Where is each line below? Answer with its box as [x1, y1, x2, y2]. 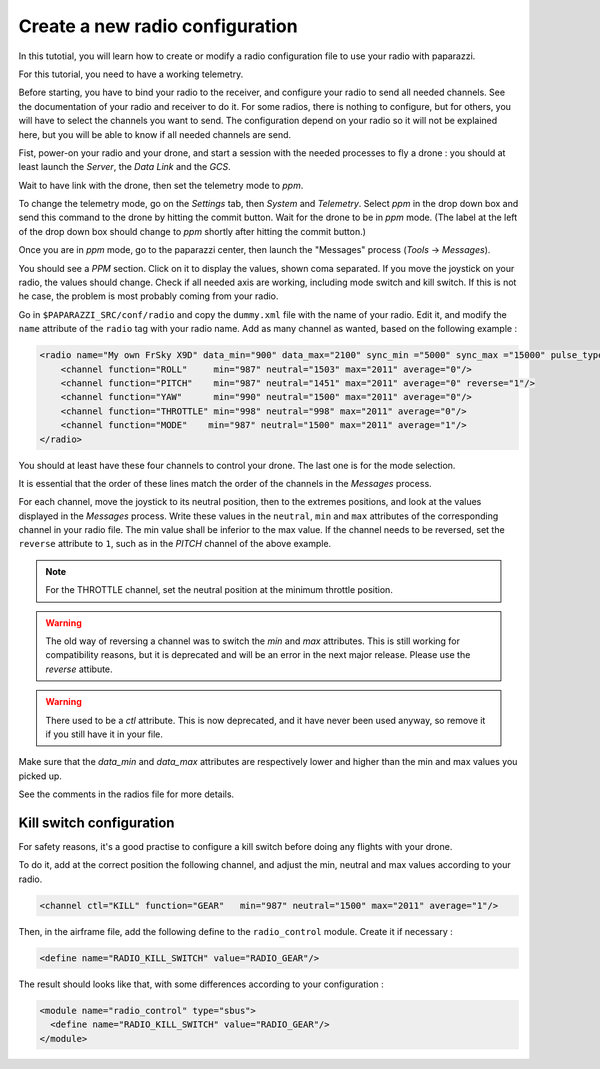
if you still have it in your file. [45, 728, 164, 740]
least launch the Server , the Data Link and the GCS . [18, 161, 232, 173]
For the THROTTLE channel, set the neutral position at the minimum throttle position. [45, 584, 394, 596]
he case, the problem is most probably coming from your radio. [18, 290, 279, 302]
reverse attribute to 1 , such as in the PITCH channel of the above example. [18, 538, 332, 550]
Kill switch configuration [18, 814, 175, 831]
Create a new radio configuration [18, 15, 299, 37]
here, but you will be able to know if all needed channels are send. [18, 128, 292, 140]
